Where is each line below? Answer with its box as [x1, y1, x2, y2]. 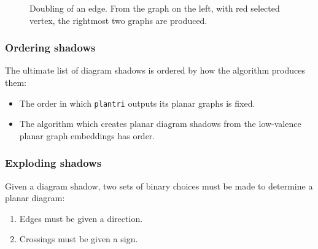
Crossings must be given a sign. [19, 232, 138, 245]
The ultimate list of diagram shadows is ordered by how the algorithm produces [5, 64, 306, 77]
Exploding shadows [5, 155, 102, 170]
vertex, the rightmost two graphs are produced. [29, 13, 207, 26]
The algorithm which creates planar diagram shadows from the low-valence [19, 117, 301, 130]
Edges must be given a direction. [19, 212, 143, 224]
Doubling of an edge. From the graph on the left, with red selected [29, 2, 280, 14]
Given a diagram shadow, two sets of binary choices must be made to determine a [5, 179, 313, 192]
